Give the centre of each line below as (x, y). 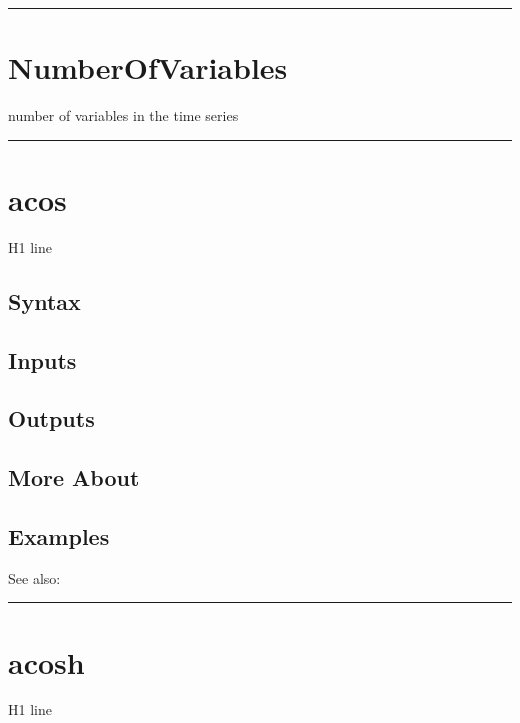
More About (74, 477)
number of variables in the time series (123, 115)
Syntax (44, 300)
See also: (34, 577)
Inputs (42, 359)
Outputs (51, 418)
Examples (59, 535)
